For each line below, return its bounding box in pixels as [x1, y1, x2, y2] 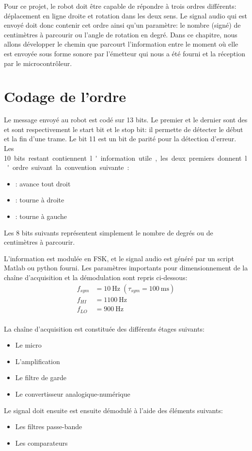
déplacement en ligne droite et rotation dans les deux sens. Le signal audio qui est [4, 10, 247, 20]
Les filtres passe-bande [15, 421, 82, 432]
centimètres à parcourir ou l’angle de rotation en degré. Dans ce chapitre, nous [4, 29, 237, 39]
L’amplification [15, 356, 60, 366]
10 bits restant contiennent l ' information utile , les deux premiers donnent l [4, 152, 247, 163]
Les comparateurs [15, 437, 68, 448]
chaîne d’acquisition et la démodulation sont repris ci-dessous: [4, 272, 188, 282]
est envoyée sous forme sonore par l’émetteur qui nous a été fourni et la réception [4, 48, 245, 58]
